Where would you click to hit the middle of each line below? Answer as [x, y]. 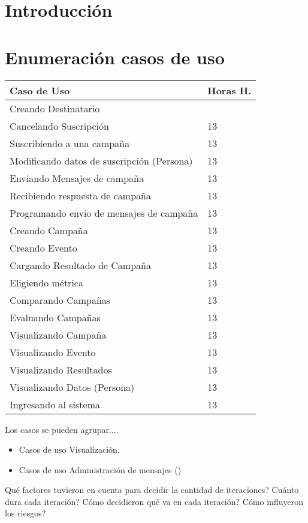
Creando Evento [43, 247]
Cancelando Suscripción [59, 125]
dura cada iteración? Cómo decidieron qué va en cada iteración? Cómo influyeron [154, 501]
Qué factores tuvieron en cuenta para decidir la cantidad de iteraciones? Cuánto [152, 490]
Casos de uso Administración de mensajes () [100, 469]
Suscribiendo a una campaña [70, 143]
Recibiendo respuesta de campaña [80, 195]
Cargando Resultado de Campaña [80, 265]
